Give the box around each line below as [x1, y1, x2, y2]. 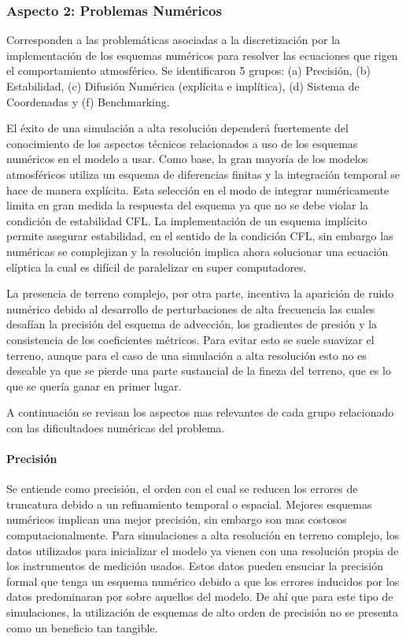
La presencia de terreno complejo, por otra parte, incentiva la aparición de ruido [6, 285, 394, 302]
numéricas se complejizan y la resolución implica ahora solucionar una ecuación [6, 243, 389, 259]
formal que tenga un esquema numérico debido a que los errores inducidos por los [6, 572, 400, 589]
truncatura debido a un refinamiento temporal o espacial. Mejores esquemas [6, 495, 372, 512]
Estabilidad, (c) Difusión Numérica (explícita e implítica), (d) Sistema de [6, 78, 360, 94]
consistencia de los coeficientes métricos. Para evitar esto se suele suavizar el [6, 331, 375, 347]
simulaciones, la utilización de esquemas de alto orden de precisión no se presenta [6, 604, 398, 621]
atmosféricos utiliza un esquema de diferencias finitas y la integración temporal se [6, 165, 400, 182]
